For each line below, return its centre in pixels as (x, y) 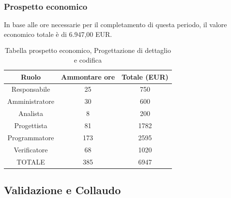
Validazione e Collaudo (62, 190)
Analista (31, 113)
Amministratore (31, 101)
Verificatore (31, 149)
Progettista (31, 125)
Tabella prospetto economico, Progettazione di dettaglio (88, 50)
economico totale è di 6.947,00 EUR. (58, 34)
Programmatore (31, 137)
